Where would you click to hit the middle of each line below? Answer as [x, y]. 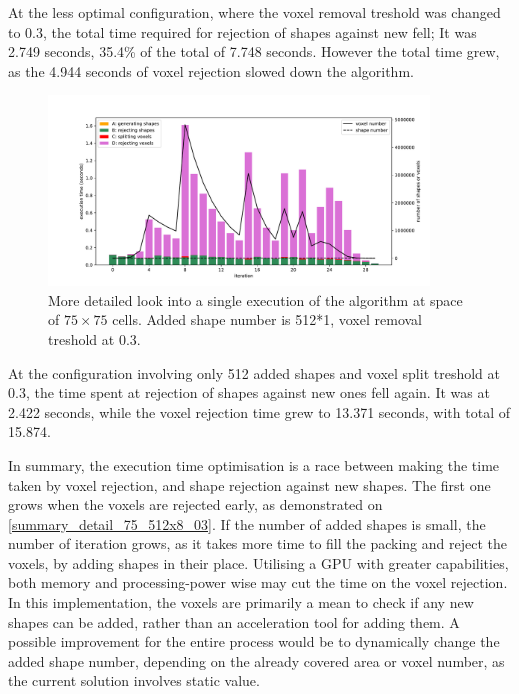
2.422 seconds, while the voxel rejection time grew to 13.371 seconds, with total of [259, 411]
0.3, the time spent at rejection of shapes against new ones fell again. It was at [249, 392]
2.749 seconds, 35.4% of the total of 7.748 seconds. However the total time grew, [254, 51]
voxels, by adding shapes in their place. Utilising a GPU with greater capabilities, [258, 562]
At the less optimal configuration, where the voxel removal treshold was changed [254, 12]
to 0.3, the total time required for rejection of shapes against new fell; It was [242, 31]
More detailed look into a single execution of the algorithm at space [255, 299]
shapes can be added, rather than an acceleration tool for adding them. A [234, 621]
